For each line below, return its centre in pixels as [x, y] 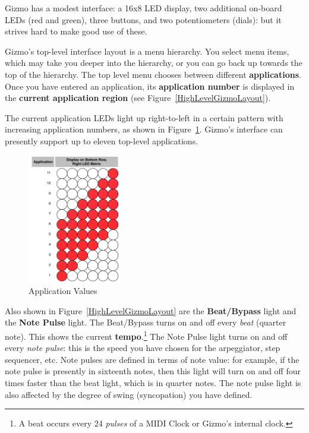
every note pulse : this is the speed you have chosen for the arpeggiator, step [143, 348]
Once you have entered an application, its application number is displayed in [150, 86]
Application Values [63, 291]
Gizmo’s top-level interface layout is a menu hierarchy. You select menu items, [147, 51]
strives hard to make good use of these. [76, 31]
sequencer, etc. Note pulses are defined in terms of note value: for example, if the [152, 359]
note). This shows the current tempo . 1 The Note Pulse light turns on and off [146, 335]
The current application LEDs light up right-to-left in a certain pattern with [144, 117]
